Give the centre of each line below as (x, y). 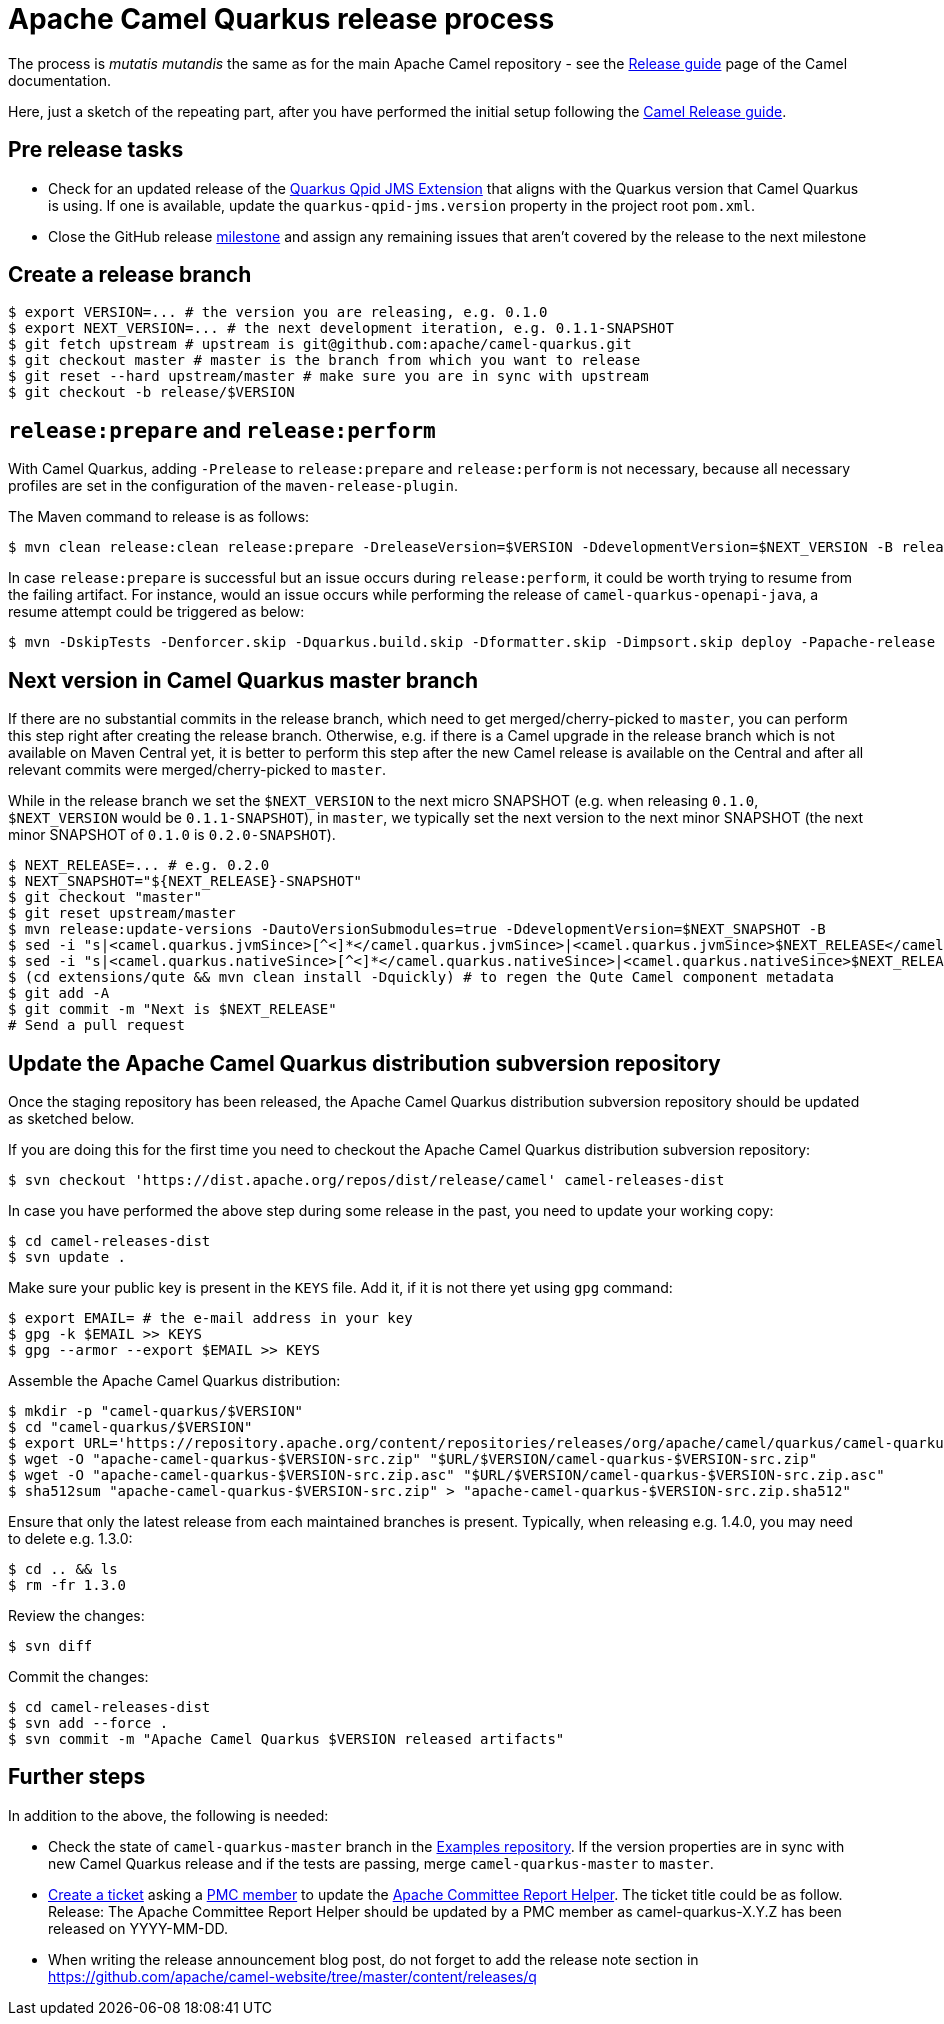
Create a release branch (130, 275)
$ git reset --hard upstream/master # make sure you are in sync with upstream (328, 376)
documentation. (60, 80)
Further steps (77, 1777)
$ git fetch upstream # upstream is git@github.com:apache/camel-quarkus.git (320, 344)
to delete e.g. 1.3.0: (70, 1538)
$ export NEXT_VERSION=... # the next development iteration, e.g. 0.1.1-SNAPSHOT (341, 328)
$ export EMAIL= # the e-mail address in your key (210, 1317)
